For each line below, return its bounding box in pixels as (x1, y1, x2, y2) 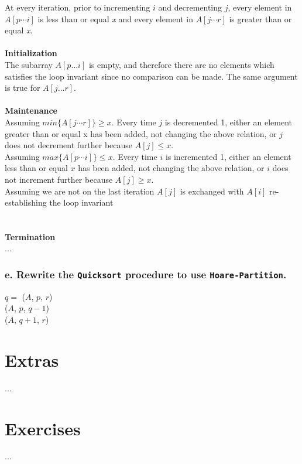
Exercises (5, 416, 81, 440)
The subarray (5, 58, 53, 70)
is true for (5, 81, 40, 94)
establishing (5, 196, 47, 209)
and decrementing (158, 1, 222, 13)
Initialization (5, 47, 57, 59)
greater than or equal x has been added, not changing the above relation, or (5, 127, 277, 139)
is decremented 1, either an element (164, 115, 292, 128)
